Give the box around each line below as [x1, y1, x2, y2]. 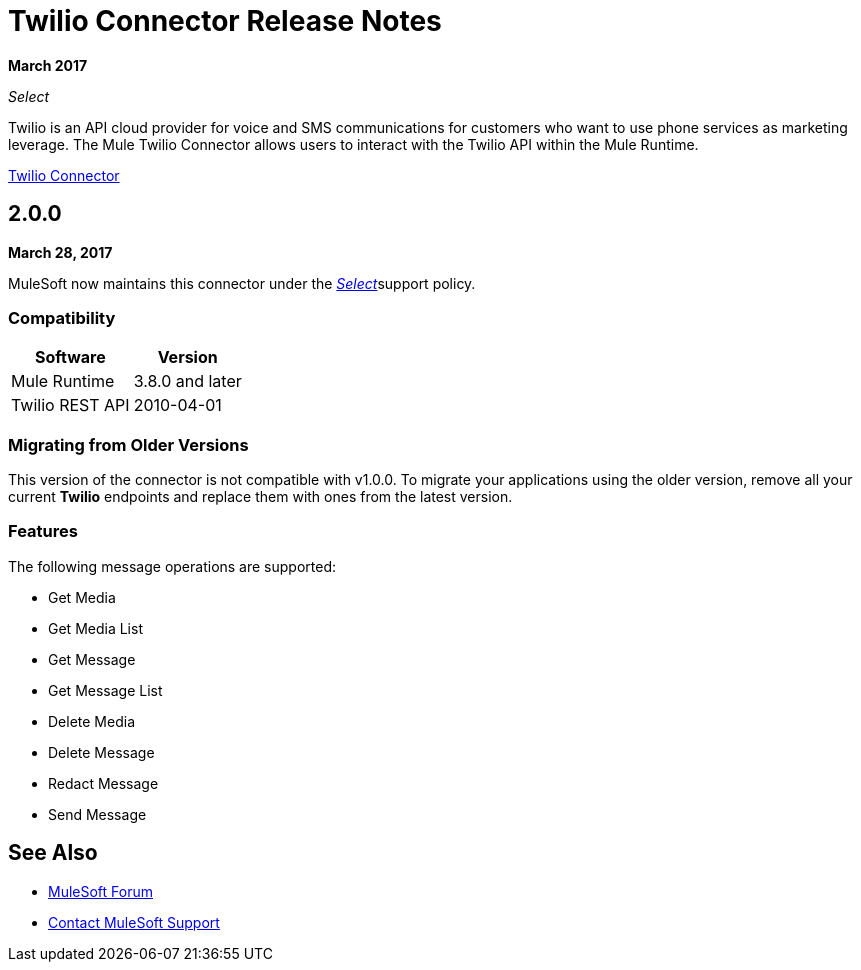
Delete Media [48, 712, 135, 730]
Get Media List [48, 619, 143, 637]
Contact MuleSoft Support [48, 913, 220, 931]
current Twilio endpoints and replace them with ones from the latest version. [8, 488, 513, 506]
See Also [8, 840, 98, 866]
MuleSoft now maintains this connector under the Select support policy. [8, 274, 476, 292]
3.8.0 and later [133, 371, 242, 392]
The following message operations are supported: [8, 557, 337, 575]
